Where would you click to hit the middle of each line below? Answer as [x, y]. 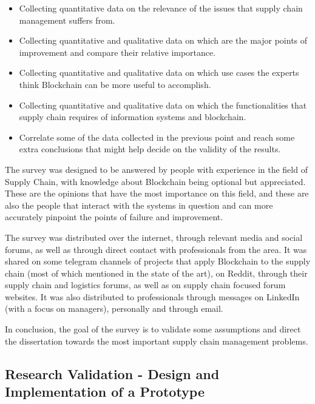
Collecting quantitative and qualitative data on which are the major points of [163, 40]
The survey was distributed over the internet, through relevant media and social [154, 237]
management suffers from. [67, 20]
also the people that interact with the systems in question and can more [139, 205]
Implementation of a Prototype [105, 392]
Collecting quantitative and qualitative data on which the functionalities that [163, 105]
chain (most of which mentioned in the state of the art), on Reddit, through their [156, 273]
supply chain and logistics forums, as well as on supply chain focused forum [145, 285]
